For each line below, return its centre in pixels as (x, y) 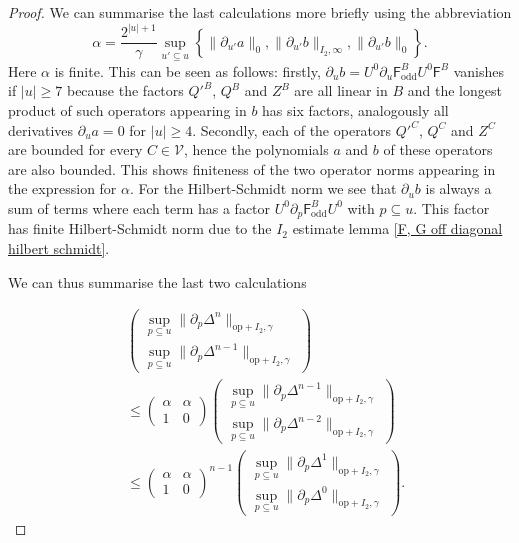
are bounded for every (75, 149)
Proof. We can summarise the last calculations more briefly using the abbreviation (260, 12)
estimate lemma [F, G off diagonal (397, 228)
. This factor (451, 207)
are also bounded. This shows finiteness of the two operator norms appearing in (252, 168)
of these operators (438, 149)
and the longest (454, 90)
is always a (458, 188)
